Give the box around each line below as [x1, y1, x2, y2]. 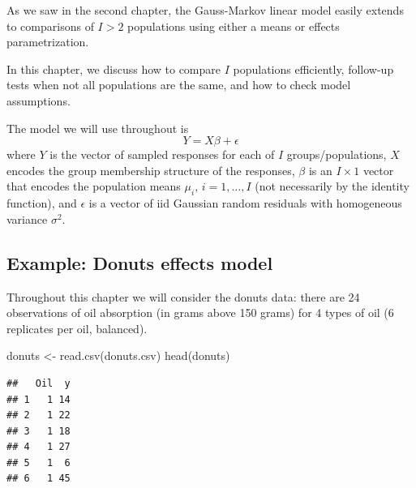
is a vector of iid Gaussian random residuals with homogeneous [88, 195, 402, 212]
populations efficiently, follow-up [233, 60, 394, 77]
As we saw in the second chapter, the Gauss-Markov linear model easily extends [6, 2, 404, 18]
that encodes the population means [6, 178, 181, 195]
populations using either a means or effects [127, 17, 340, 34]
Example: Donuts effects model [6, 250, 273, 275]
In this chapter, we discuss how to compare [6, 60, 221, 77]
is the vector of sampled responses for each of [49, 146, 275, 163]
